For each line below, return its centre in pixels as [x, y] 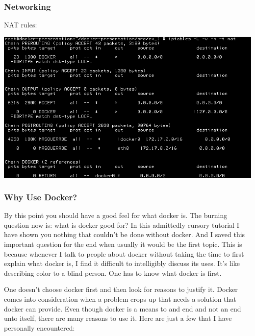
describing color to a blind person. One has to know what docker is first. [113, 273]
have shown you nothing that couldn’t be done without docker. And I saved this [125, 234]
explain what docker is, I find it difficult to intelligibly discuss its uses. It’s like [122, 263]
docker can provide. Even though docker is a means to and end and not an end [123, 308]
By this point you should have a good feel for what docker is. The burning [116, 215]
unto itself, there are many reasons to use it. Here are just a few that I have [118, 318]
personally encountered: [39, 327]
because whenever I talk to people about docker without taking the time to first [124, 253]
